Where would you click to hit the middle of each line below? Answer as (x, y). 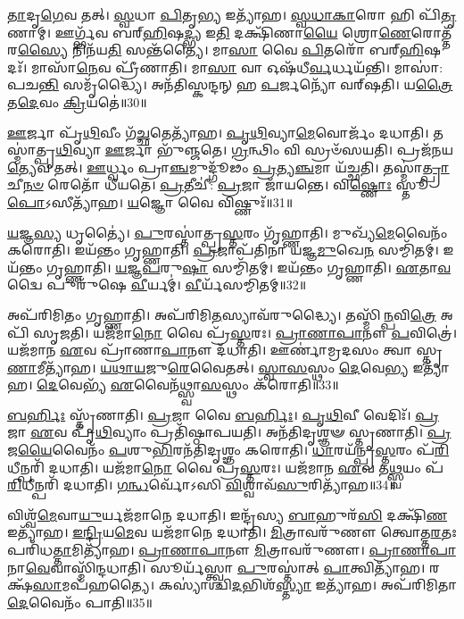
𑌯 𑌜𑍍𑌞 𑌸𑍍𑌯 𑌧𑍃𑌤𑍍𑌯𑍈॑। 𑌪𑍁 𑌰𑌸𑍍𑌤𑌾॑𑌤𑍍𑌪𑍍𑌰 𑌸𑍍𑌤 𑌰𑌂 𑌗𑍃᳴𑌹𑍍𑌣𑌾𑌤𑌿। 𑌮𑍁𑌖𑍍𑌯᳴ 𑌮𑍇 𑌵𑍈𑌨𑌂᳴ (228, 232)
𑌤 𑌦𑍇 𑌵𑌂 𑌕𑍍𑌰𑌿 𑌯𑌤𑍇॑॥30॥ (77, 101)
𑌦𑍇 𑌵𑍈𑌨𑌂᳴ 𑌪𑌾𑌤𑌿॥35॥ (80, 602)
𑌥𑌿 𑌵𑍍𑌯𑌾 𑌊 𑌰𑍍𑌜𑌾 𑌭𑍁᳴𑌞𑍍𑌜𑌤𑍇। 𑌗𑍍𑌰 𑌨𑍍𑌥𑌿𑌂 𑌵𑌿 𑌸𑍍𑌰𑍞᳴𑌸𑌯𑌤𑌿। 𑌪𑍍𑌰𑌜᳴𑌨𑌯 (254, 150)
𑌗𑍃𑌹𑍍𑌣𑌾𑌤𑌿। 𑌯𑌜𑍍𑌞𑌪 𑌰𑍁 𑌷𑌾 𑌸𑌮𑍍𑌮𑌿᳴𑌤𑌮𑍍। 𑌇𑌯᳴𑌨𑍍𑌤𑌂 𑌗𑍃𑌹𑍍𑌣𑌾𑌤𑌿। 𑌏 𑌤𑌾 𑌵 (249, 267)
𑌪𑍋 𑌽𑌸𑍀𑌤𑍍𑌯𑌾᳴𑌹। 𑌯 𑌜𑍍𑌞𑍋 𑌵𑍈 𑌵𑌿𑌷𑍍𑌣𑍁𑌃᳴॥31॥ (150, 201)
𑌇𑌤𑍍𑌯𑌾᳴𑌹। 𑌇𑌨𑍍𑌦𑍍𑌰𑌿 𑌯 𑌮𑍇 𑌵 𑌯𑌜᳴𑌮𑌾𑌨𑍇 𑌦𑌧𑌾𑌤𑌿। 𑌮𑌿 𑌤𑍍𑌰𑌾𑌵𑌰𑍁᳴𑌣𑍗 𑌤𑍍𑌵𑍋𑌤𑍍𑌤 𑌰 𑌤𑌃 (232, 532)
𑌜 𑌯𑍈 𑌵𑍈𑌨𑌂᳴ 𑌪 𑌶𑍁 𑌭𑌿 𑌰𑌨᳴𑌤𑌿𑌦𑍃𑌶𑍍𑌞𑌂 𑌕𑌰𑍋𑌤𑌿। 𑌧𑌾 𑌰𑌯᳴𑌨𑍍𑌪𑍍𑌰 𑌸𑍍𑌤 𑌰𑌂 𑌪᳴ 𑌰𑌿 (228, 450)
